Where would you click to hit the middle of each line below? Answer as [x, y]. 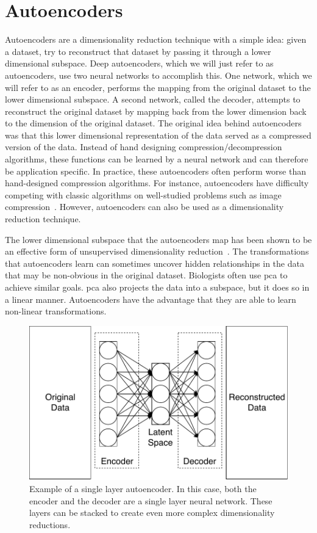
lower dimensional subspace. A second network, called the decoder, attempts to [153, 99]
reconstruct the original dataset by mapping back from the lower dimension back [156, 111]
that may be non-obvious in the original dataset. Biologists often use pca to [146, 275]
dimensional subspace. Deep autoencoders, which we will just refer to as [139, 63]
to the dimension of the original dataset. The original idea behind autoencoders [153, 123]
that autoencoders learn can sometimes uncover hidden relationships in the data [155, 263]
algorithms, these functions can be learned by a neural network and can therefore [157, 159]
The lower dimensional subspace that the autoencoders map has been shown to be [158, 239]
